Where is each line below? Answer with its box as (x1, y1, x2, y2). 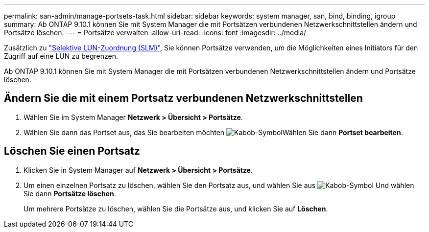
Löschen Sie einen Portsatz (4, 145, 140, 158)
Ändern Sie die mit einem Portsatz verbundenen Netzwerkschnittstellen (4, 92, 363, 105)
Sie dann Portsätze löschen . (24, 189, 116, 198)
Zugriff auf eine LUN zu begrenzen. (4, 52, 118, 60)
